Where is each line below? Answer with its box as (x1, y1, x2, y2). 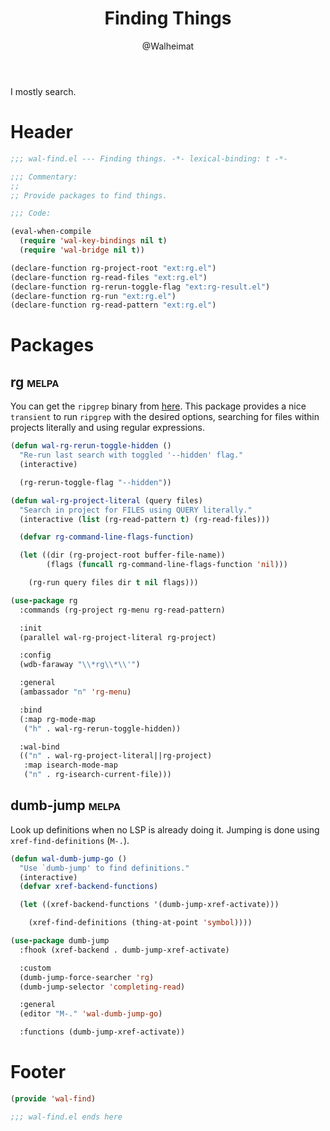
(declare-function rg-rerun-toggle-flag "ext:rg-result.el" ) (10, 282, 271, 292)
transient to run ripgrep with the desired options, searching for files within (10, 411, 320, 423)
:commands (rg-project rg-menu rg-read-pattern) (19, 605, 226, 615)
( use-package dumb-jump (10, 936, 110, 946)
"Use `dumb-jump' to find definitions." (19, 863, 190, 873)
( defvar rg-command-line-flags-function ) (19, 532, 195, 542)
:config (19, 650, 52, 661)
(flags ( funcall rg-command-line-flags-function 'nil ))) (46, 560, 288, 570)
